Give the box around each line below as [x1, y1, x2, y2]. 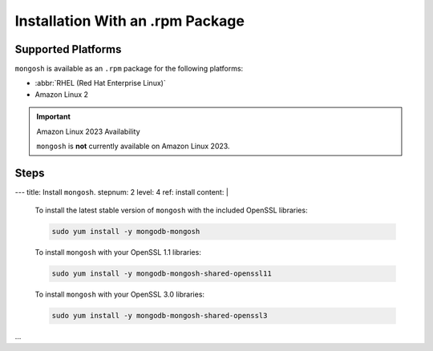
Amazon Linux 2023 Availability [36, 127, 140, 136]
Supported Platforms [14, 42, 122, 56]
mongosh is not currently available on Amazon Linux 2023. [36, 141, 230, 151]
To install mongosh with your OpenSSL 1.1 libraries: [34, 248, 202, 257]
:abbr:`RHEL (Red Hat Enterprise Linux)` [34, 79, 166, 88]
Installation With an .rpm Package [14, 12, 245, 30]
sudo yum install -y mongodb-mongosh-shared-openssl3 [51, 311, 268, 321]
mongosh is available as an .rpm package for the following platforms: [14, 64, 244, 74]
